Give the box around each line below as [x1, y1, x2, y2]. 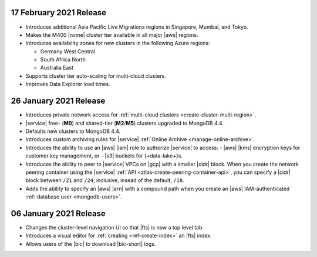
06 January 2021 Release [11, 208, 106, 218]
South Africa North [40, 56, 86, 63]
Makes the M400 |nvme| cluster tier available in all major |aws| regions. [25, 31, 198, 38]
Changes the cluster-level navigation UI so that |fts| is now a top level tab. [25, 224, 204, 231]
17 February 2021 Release [11, 8, 107, 18]
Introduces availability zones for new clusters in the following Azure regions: [25, 40, 210, 47]
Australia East [40, 64, 73, 71]
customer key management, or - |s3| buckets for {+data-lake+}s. [25, 152, 183, 159]
